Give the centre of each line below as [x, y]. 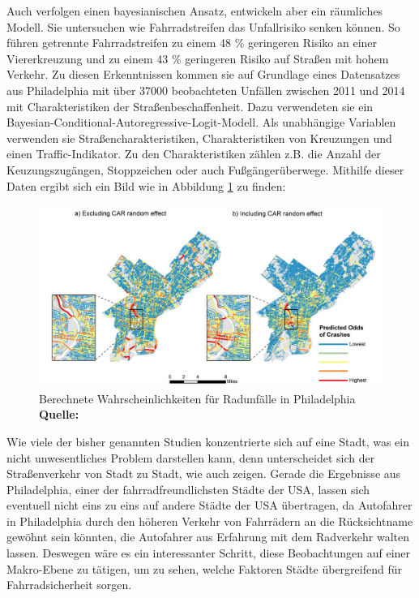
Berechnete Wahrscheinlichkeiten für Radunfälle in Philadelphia [197, 398]
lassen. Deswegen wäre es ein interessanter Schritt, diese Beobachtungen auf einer [209, 553]
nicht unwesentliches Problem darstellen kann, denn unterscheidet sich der [191, 457]
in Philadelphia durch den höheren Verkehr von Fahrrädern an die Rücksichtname [210, 521]
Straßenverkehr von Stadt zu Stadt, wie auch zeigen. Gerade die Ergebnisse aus [204, 473]
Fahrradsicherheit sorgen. [69, 585]
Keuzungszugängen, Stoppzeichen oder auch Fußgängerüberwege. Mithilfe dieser [205, 169]
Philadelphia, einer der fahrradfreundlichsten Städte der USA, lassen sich [188, 489]
